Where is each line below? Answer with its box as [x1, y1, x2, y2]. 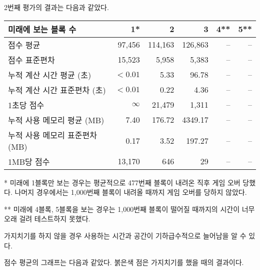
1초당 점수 [8, 99, 44, 111]
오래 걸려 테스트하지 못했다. [4, 213, 90, 224]
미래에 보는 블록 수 [8, 23, 76, 35]
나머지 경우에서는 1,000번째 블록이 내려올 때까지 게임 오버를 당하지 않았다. [14, 187, 247, 197]
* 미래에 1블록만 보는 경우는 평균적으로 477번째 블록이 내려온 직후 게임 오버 [4, 177, 240, 187]
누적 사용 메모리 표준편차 [8, 129, 97, 141]
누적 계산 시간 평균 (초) [8, 69, 91, 81]
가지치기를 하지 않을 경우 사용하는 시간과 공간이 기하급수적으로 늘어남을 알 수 [4, 230, 246, 240]
